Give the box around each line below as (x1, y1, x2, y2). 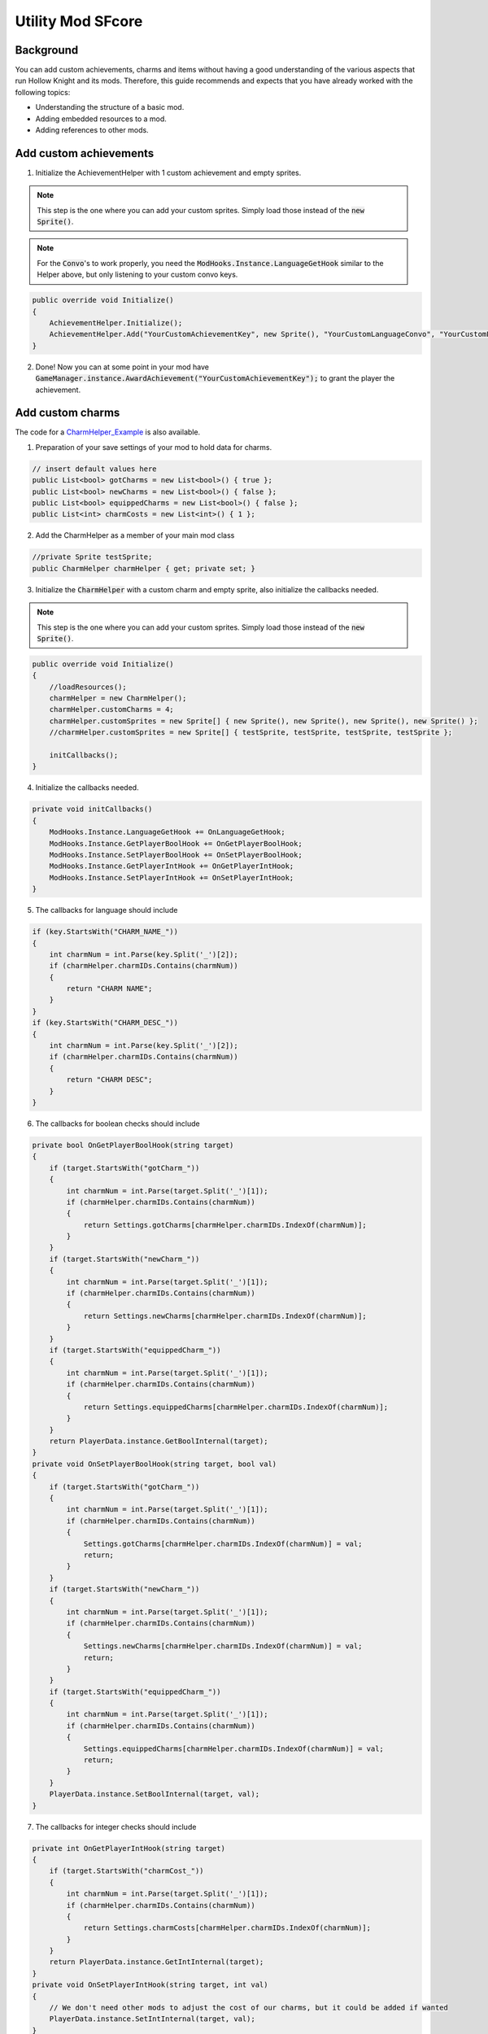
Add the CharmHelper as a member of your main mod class (35, 530, 235, 540)
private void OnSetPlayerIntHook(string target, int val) (32, 1980, 268, 1989)
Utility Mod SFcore (15, 12, 143, 30)
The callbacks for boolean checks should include (35, 1119, 201, 1128)
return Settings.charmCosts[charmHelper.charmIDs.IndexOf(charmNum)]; (83, 1923, 372, 1932)
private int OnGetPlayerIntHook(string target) (32, 1844, 225, 1853)
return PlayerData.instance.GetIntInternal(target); (49, 1958, 264, 1966)
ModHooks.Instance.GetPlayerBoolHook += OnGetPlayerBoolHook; (49, 839, 303, 848)
